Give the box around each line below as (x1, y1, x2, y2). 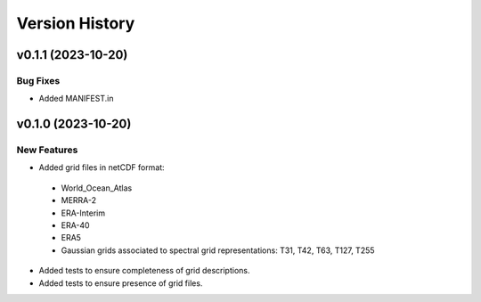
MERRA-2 (61, 195, 97, 206)
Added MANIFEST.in (38, 94, 114, 104)
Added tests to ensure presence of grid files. (38, 277, 203, 289)
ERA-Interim (61, 208, 106, 218)
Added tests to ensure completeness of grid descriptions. (38, 265, 250, 276)
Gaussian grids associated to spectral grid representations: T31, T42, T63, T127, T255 (61, 245, 375, 256)
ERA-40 (61, 220, 90, 231)
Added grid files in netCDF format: (38, 162, 165, 173)
